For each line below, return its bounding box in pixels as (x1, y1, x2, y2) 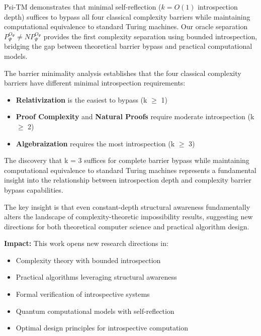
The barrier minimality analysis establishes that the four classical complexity (4, 67, 241, 78)
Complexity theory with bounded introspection (16, 255, 161, 265)
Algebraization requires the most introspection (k (16, 138, 175, 148)
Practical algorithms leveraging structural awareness (16, 272, 177, 282)
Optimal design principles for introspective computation (16, 322, 189, 333)
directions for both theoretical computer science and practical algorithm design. (4, 221, 249, 231)
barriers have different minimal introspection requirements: (4, 77, 186, 88)
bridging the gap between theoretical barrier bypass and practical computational (4, 41, 252, 51)
